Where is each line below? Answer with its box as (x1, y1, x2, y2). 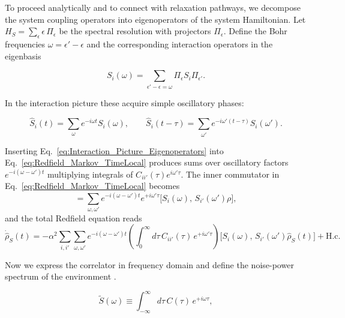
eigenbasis (5, 49, 41, 62)
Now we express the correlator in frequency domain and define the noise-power (5, 258, 294, 271)
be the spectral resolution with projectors (59, 25, 211, 37)
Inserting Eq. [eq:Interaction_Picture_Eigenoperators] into (5, 144, 224, 157)
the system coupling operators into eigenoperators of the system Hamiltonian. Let (5, 13, 306, 25)
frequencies (5, 37, 46, 50)
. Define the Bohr (223, 25, 287, 37)
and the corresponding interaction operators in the (86, 37, 273, 50)
